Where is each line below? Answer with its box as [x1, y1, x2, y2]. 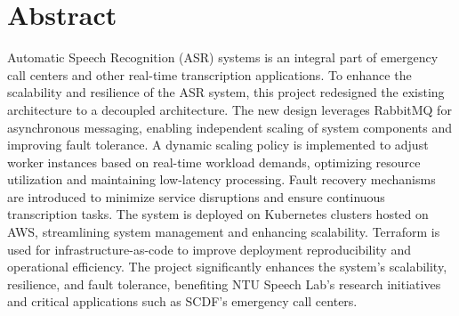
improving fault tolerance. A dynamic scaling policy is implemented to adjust [7, 135, 429, 154]
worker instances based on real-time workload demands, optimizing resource [7, 152, 421, 171]
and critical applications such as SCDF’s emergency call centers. [7, 292, 358, 311]
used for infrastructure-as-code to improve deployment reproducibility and [7, 239, 411, 258]
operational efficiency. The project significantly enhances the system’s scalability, [7, 257, 447, 276]
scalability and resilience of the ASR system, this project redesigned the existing [7, 83, 445, 101]
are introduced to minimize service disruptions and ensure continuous [7, 187, 385, 206]
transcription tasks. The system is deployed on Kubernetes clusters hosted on [7, 205, 429, 223]
